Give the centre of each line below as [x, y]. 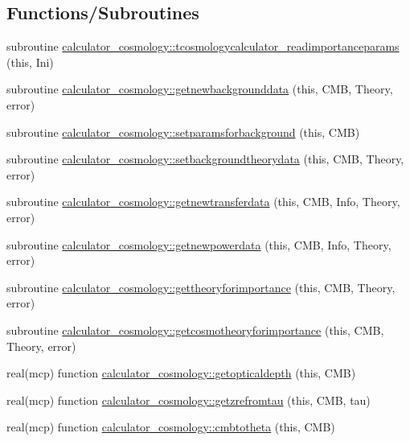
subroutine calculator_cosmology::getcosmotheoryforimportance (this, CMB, [195, 330]
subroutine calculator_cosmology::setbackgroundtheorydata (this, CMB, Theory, [205, 159]
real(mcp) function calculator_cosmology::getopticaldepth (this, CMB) [181, 373]
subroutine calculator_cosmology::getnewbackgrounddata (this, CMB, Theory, [200, 89]
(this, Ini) [30, 62]
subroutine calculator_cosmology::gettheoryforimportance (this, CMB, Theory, [201, 287]
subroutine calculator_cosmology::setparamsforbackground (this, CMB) [183, 132]
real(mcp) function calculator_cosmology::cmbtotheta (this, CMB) [171, 427]
